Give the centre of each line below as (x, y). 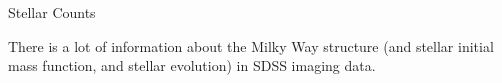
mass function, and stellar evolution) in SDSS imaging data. (192, 65)
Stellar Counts (52, 12)
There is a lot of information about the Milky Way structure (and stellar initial (251, 45)
